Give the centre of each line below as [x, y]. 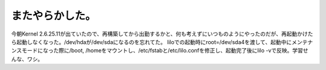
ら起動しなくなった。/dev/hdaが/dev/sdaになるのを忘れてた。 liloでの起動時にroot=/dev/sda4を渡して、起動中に [152, 42]
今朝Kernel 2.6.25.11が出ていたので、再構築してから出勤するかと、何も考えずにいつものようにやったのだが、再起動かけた [162, 34]
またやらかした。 [54, 16]
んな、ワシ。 [27, 59]
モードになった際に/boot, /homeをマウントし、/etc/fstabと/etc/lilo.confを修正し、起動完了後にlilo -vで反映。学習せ [165, 51]
